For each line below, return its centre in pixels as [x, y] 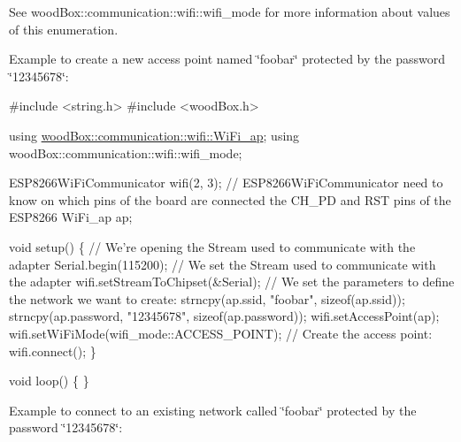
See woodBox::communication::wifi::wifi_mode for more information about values [230, 11]
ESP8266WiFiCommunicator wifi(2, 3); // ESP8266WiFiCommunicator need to [226, 183]
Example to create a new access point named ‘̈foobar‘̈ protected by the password [227, 59]
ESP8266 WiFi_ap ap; [71, 217]
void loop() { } [49, 381]
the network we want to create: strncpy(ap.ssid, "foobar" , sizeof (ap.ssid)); [207, 298]
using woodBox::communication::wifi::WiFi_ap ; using [154, 135]
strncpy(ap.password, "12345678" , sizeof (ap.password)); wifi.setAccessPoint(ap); [224, 316]
